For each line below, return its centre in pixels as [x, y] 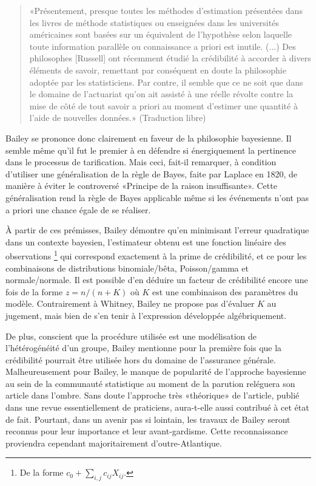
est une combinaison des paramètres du [225, 291]
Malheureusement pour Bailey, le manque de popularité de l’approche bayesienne [156, 371]
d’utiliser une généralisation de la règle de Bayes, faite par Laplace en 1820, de [152, 173]
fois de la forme [34, 291]
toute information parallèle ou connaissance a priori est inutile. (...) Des [163, 46]
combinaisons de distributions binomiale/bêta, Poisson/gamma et [127, 268]
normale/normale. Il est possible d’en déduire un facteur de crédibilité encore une [157, 280]
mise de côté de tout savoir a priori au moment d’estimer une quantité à [163, 105]
